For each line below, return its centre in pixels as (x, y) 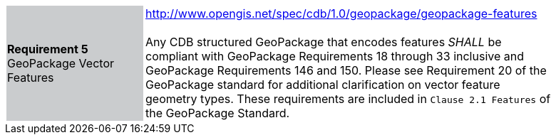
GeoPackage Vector (61, 63)
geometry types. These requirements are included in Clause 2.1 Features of (348, 99)
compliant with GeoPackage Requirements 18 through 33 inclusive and (335, 56)
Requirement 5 (48, 49)
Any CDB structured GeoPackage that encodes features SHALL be (324, 42)
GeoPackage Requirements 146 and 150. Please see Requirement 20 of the (346, 70)
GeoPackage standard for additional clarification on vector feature (323, 85)
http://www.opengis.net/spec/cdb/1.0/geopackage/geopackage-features (341, 14)
